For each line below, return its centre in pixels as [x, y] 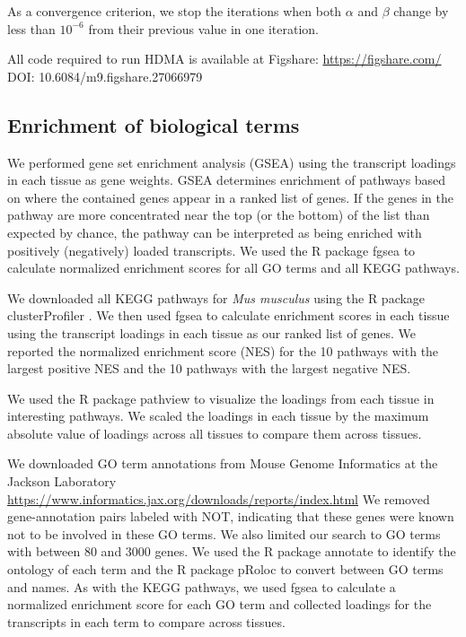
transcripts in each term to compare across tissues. [146, 621]
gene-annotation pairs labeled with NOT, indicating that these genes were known [231, 516]
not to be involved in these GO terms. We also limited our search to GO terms [224, 533]
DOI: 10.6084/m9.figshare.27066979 [105, 76]
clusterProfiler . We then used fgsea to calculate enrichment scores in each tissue [229, 315]
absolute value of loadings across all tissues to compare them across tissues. [215, 433]
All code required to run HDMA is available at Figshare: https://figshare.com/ [224, 59]
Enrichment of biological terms [154, 124]
